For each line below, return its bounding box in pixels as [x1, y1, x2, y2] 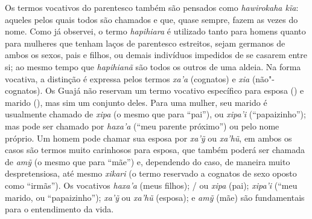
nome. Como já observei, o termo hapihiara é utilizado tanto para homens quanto [5, 25, 306, 38]
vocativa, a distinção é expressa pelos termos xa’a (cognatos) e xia [5, 72, 250, 85]
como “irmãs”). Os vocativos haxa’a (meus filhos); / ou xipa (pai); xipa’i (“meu [5, 178, 298, 191]
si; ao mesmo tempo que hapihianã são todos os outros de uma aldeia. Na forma [5, 60, 301, 73]
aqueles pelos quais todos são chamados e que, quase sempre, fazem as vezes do [5, 13, 298, 25]
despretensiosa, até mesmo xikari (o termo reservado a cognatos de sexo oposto [5, 167, 297, 180]
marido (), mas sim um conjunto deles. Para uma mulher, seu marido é [5, 96, 267, 108]
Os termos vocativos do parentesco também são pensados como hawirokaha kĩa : [5, 1, 299, 13]
